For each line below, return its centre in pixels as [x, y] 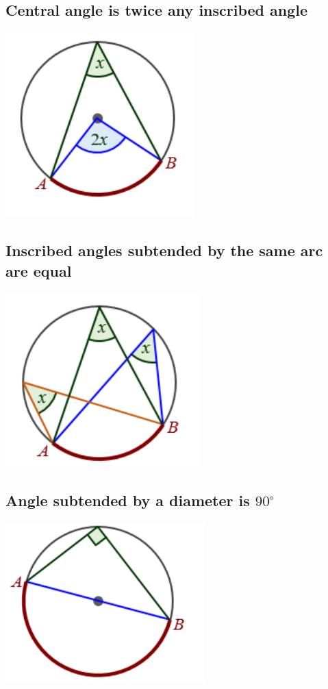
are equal [39, 270]
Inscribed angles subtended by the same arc [164, 250]
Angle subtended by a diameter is [128, 500]
